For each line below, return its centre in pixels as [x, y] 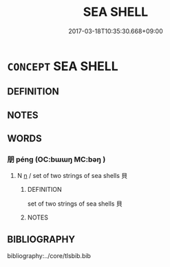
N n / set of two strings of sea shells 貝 [72, 176]
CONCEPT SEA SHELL [63, 66]
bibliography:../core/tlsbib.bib [49, 256]
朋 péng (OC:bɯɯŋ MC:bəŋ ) [56, 159]
